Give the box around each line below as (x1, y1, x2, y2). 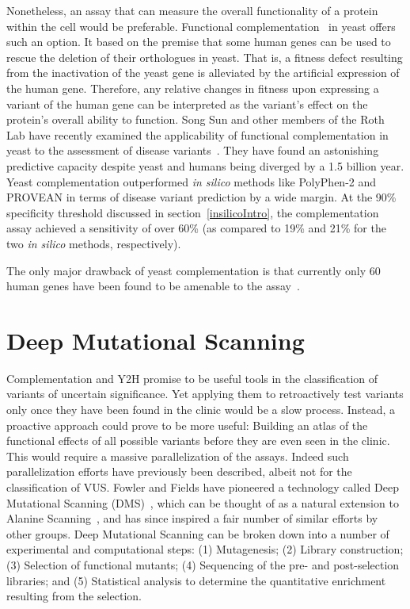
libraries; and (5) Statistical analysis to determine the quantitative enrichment (6, 572, 386, 588)
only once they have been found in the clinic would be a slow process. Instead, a (6, 401, 396, 417)
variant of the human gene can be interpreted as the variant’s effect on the (6, 95, 368, 112)
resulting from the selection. (6, 588, 142, 604)
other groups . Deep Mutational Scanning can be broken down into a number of (6, 525, 389, 542)
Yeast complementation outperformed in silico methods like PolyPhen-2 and (6, 173, 377, 190)
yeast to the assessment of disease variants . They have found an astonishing (6, 142, 379, 159)
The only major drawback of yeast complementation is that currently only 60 (6, 262, 381, 278)
